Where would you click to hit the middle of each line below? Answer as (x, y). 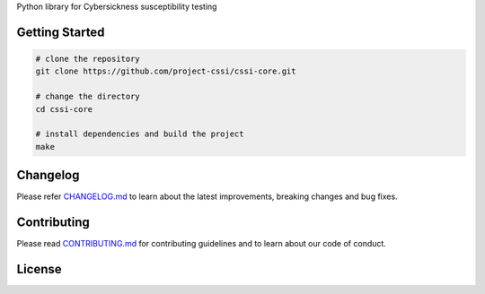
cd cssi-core (64, 109)
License (39, 269)
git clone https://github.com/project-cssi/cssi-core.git (166, 71)
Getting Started (61, 32)
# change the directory (88, 97)
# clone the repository (88, 59)
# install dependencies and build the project (140, 134)
